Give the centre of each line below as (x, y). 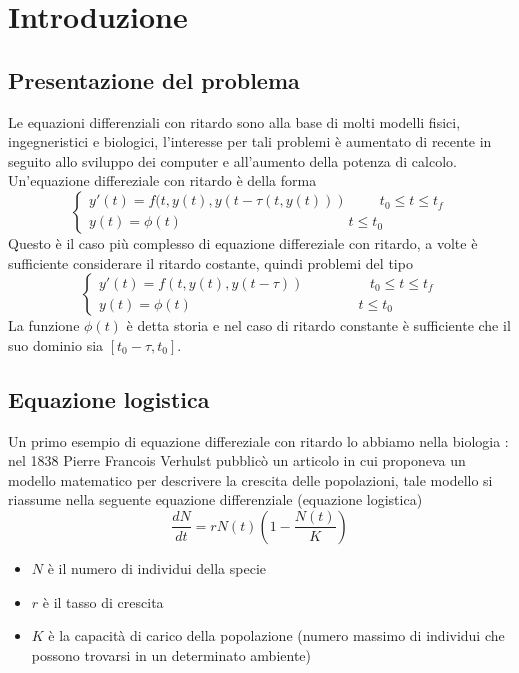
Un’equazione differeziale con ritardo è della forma (162, 180)
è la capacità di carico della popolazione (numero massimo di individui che (276, 635)
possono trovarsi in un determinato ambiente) (171, 654)
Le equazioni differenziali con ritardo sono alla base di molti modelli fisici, (234, 121)
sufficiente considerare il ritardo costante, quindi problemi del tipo (210, 262)
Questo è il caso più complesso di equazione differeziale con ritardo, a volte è (243, 242)
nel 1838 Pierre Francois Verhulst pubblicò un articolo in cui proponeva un (237, 460)
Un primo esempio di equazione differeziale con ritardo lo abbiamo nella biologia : (258, 440)
